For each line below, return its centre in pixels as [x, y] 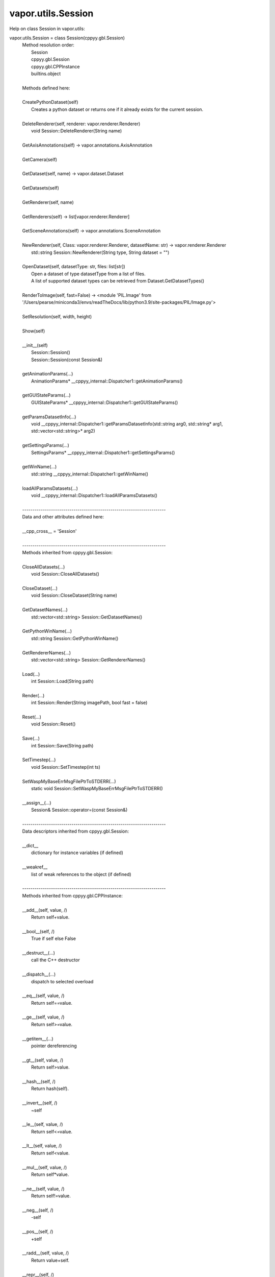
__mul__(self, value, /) [45, 1167]
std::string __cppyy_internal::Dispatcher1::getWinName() [90, 474]
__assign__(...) [37, 802]
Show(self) [34, 331]
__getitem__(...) [38, 1038]
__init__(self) [35, 345]
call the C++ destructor [56, 960]
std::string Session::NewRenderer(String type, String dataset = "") [100, 252]
